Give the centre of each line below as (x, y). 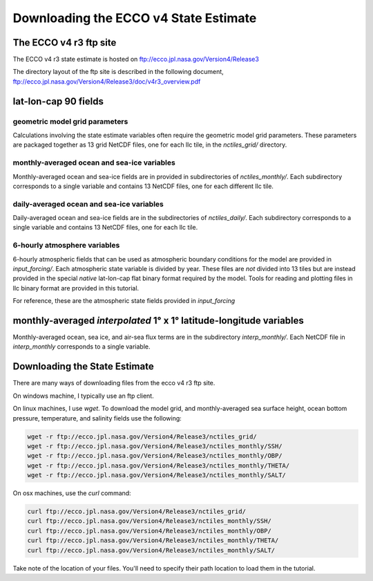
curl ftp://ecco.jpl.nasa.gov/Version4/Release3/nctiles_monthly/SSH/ (150, 521)
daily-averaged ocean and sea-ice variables (88, 204)
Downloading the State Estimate (84, 367)
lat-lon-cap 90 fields (58, 101)
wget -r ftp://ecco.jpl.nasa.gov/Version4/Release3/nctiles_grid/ (142, 436)
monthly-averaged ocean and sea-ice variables (94, 163)
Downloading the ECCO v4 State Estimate (135, 18)
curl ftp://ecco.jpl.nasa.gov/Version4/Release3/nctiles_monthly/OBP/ (150, 531)
